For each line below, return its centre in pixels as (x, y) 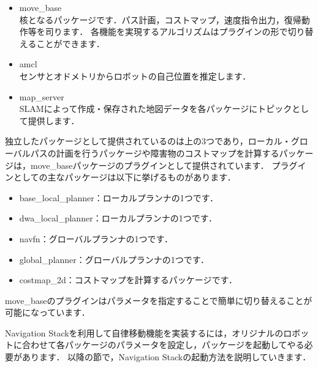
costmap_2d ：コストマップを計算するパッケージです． (128, 280)
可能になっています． (47, 312)
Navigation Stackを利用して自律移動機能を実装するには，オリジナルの (144, 332)
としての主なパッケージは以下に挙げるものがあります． (124, 177)
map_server (42, 96)
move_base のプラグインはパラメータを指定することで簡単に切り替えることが (159, 300)
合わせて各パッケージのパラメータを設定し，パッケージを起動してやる (163, 345)
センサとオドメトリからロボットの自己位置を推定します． (135, 76)
